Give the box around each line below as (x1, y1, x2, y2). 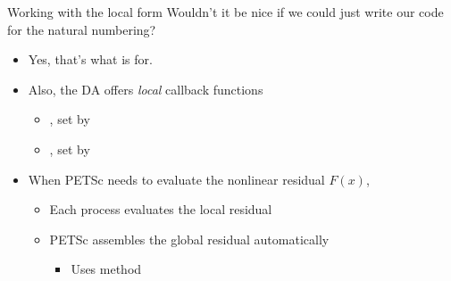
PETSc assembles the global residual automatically (49, 229, 330, 248)
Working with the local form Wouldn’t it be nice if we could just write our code (7, 3, 444, 21)
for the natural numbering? (7, 20, 156, 38)
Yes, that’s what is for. (28, 50, 153, 69)
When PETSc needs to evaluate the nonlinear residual (28, 169, 325, 188)
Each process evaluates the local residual (49, 200, 272, 219)
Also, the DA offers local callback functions (28, 79, 263, 98)
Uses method (71, 260, 142, 278)
